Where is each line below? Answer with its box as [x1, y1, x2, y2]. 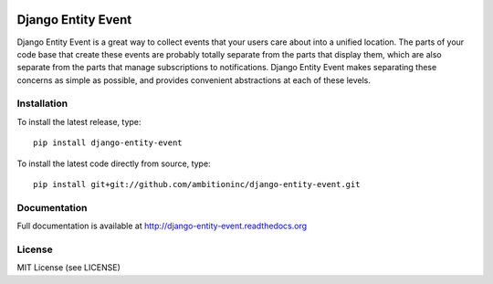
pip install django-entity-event [33, 138, 183, 148]
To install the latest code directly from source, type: [16, 158, 211, 169]
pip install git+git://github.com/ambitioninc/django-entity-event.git [33, 179, 361, 189]
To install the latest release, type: [16, 116, 142, 127]
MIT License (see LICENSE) [16, 262, 121, 273]
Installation [16, 97, 68, 110]
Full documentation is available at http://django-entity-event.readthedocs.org [16, 220, 308, 232]
